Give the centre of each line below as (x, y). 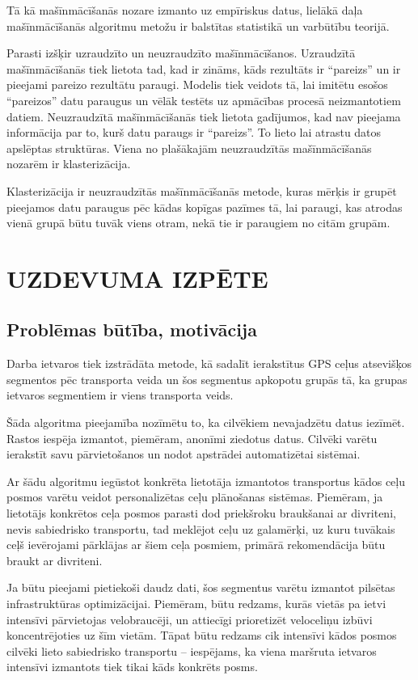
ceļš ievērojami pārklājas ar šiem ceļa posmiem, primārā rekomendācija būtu (196, 545)
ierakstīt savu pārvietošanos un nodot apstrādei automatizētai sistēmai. (184, 454)
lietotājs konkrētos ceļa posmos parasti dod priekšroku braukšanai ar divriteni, (201, 513)
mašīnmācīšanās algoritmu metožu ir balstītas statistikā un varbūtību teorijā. (198, 25)
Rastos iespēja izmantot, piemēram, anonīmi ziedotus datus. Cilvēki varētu (192, 438)
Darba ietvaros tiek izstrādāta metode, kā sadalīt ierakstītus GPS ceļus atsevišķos (209, 363)
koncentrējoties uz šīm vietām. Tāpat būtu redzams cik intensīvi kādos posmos (202, 635)
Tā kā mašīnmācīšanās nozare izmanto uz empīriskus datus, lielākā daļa (185, 10)
